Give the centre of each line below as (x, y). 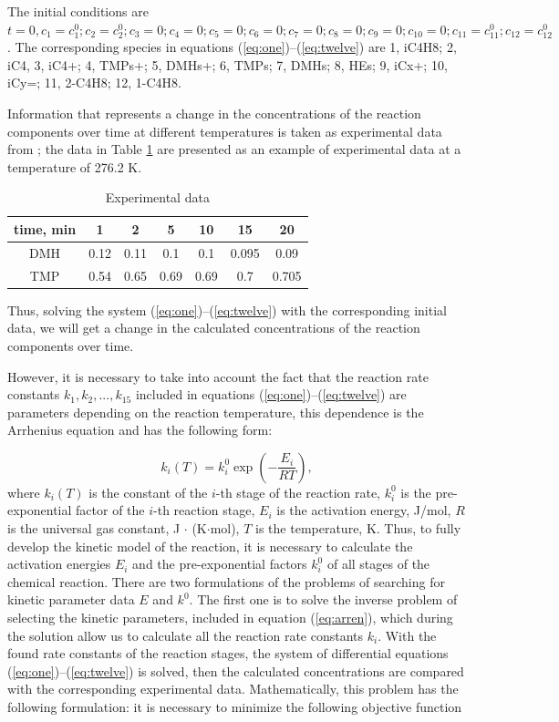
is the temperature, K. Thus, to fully (358, 528)
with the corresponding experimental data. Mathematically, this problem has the (233, 689)
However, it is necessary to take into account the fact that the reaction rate (218, 376)
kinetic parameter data (71, 599)
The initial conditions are (78, 11)
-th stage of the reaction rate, (298, 492)
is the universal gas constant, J (94, 528)
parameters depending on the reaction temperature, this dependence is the (216, 412)
